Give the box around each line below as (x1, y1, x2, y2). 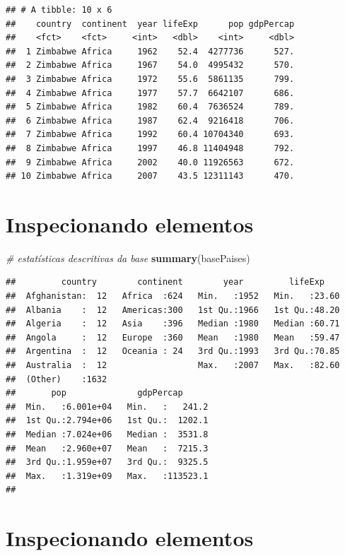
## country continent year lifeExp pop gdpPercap (6, 18, 295, 29)
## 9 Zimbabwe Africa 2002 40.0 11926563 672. (6, 157, 295, 167)
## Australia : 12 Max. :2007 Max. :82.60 (6, 360, 340, 370)
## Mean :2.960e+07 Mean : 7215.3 (6, 443, 209, 454)
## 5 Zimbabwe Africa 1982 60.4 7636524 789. (6, 102, 295, 112)
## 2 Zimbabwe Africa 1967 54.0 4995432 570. (6, 60, 295, 71)
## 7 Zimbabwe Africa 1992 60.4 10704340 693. (6, 129, 295, 140)
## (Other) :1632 (6, 374, 107, 384)
